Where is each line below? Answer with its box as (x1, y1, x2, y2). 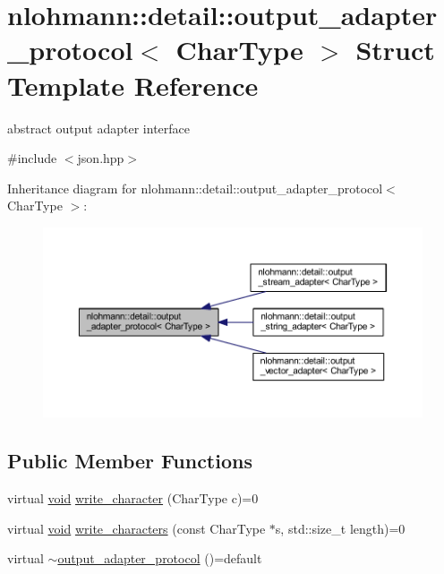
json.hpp (77, 149, 124, 167)
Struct (355, 31, 435, 68)
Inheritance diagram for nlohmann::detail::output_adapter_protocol (7, 178, 383, 197)
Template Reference (7, 66, 259, 103)
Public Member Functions (7, 447, 252, 475)
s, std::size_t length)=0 (275, 518, 406, 537)
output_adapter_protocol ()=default (57, 549, 262, 568)
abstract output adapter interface (7, 118, 190, 137)
